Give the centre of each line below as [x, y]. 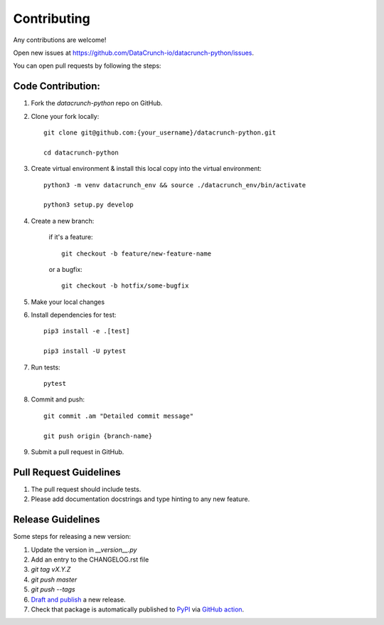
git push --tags [53, 589]
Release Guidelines [57, 520]
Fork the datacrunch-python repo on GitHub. [97, 103]
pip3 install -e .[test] [87, 331]
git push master [54, 579]
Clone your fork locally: [65, 116]
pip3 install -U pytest [85, 351]
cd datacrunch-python [81, 152]
